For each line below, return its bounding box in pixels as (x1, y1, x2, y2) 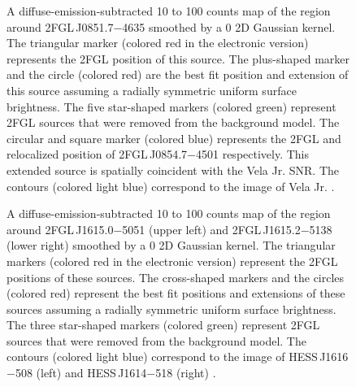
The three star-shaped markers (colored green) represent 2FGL (7, 316, 320, 333)
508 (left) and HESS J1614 (15, 364, 147, 381)
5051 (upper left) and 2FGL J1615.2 (122, 220, 301, 237)
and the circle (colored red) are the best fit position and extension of (7, 66, 349, 83)
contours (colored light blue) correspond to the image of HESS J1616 (7, 348, 349, 365)
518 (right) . (155, 364, 216, 381)
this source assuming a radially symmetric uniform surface (7, 81, 297, 98)
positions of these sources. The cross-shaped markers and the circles (7, 268, 345, 285)
